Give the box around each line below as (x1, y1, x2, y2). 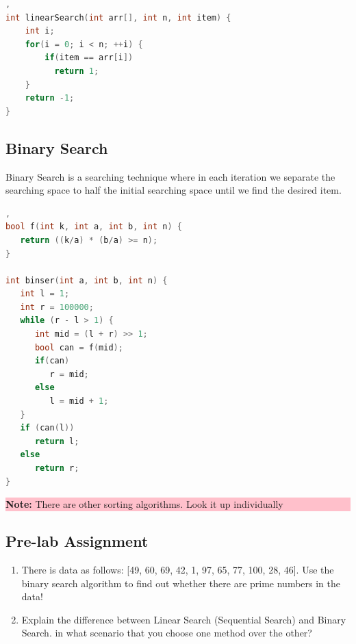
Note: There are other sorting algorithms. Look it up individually (5, 497, 283, 511)
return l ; (34, 436, 79, 446)
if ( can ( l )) (20, 423, 75, 433)
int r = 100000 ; (20, 302, 94, 312)
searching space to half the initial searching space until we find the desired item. (5, 183, 342, 197)
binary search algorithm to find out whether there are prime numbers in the (21, 576, 341, 590)
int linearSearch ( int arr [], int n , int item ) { (5, 12, 231, 23)
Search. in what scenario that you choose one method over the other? (21, 626, 312, 640)
